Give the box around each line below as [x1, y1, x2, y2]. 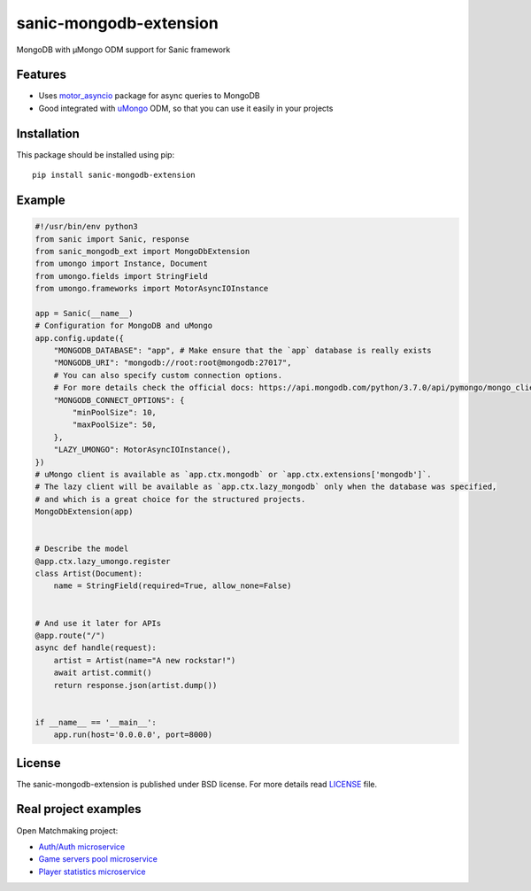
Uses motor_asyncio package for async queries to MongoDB [38, 90, 260, 101]
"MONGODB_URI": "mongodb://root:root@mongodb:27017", [53, 358, 292, 368]
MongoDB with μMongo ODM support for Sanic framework [16, 44, 231, 55]
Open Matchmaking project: [16, 825, 119, 836]
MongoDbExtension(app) [35, 507, 134, 517]
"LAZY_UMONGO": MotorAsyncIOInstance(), [53, 445, 232, 455]
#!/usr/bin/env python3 [35, 221, 139, 232]
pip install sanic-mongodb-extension [32, 170, 196, 181]
